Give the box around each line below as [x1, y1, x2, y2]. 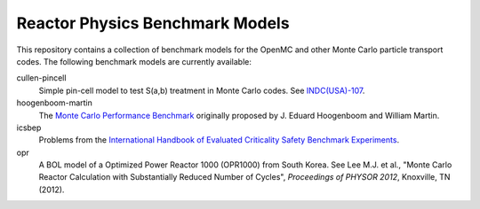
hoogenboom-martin [16, 97, 93, 108]
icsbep [16, 122, 42, 133]
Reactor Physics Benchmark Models [16, 13, 290, 33]
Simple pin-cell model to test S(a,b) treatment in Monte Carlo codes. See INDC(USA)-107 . [38, 85, 365, 96]
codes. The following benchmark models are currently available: [16, 56, 252, 66]
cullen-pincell [16, 73, 67, 83]
